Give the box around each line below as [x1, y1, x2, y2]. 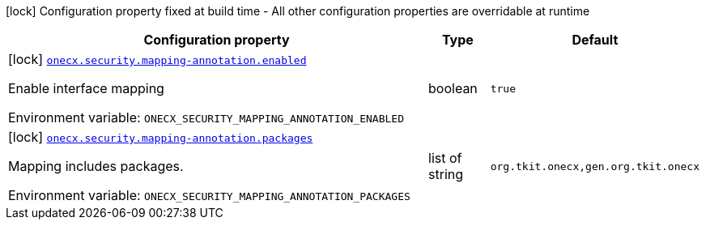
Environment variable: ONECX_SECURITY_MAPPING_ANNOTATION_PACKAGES [8, 187, 410, 203]
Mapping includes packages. [8, 158, 184, 174]
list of [428, 150, 462, 166]
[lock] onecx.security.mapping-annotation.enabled [8, 51, 307, 67]
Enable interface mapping [8, 80, 164, 96]
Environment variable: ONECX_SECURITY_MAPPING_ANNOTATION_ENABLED [8, 109, 404, 126]
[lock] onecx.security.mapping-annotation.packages [8, 129, 313, 145]
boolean [428, 80, 478, 96]
